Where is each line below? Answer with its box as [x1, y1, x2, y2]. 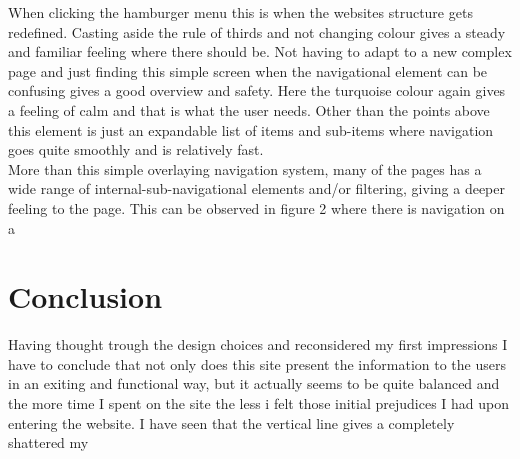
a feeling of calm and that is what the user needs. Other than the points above [8, 99, 490, 120]
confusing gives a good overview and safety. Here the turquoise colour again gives [8, 80, 506, 101]
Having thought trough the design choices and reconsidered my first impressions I [8, 334, 508, 355]
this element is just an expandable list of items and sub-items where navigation [8, 119, 494, 140]
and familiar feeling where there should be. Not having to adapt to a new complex [8, 41, 512, 62]
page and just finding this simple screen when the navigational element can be [8, 60, 488, 81]
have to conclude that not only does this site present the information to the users [8, 353, 506, 374]
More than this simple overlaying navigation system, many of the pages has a [8, 158, 482, 179]
